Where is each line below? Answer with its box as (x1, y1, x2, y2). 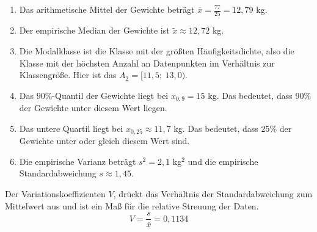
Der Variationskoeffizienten (5, 187, 106, 200)
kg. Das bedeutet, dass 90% (208, 89, 312, 101)
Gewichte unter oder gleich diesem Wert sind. (19, 134, 190, 147)
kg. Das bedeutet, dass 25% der (173, 121, 292, 134)
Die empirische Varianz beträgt (19, 154, 136, 167)
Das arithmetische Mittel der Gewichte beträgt (19, 3, 195, 15)
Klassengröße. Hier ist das (19, 68, 117, 81)
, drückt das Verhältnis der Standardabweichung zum (113, 187, 313, 200)
